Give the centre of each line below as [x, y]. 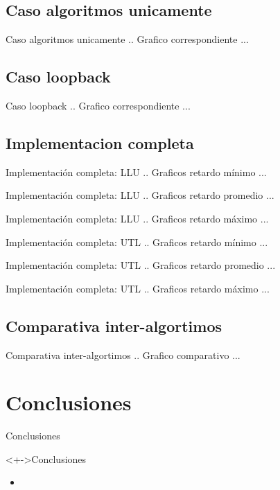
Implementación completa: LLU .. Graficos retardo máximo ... [137, 218]
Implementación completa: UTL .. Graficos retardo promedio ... [141, 265]
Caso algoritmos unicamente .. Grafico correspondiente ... [127, 39]
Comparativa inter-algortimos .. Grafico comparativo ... [123, 355]
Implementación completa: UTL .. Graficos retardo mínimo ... [137, 242]
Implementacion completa [100, 142]
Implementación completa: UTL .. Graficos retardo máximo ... [138, 288]
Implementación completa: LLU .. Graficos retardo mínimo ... [136, 172]
